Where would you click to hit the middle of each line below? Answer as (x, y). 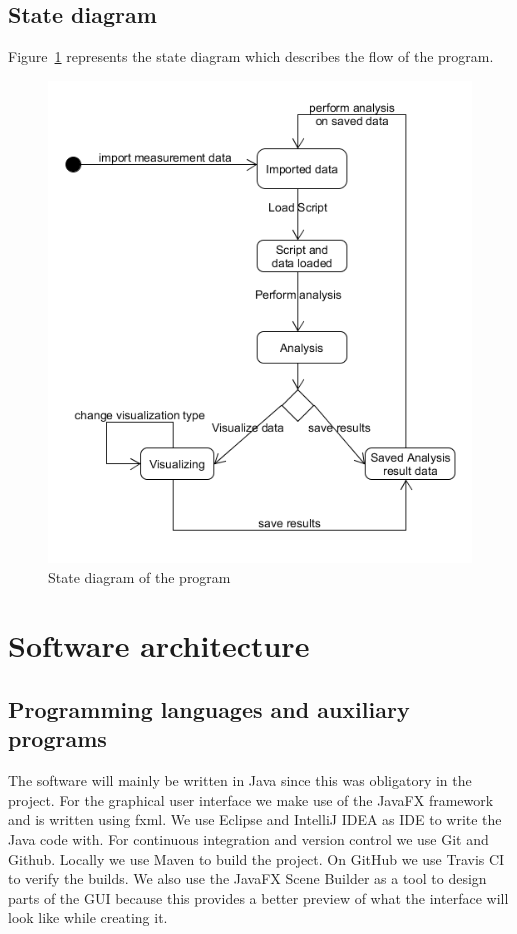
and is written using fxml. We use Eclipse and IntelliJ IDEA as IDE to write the (255, 819)
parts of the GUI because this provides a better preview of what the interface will (258, 897)
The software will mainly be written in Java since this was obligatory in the (240, 780)
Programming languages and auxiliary (209, 708)
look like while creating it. (88, 917)
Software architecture (159, 645)
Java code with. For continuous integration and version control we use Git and (248, 838)
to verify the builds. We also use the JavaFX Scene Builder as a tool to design (247, 878)
